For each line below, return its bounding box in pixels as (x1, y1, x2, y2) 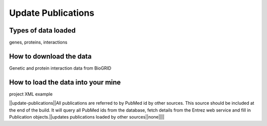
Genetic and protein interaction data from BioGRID (9, 65, 111, 71)
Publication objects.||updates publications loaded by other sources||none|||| (9, 114, 165, 120)
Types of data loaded (9, 26, 76, 35)
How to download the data (9, 52, 92, 60)
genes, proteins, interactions (9, 40, 68, 45)
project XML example (9, 91, 53, 97)
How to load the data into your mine (9, 78, 121, 86)
